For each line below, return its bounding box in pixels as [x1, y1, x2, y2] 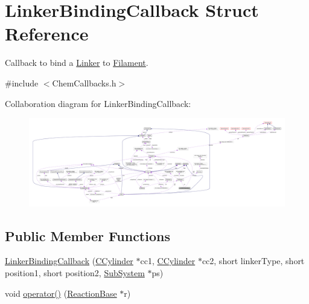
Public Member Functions [5, 226, 170, 245]
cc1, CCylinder [140, 254, 196, 267]
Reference [5, 21, 89, 46]
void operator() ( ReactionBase [5, 286, 117, 299]
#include [5, 76, 39, 89]
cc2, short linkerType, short [202, 254, 305, 267]
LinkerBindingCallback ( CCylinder [5, 254, 133, 267]
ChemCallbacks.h [52, 76, 116, 89]
